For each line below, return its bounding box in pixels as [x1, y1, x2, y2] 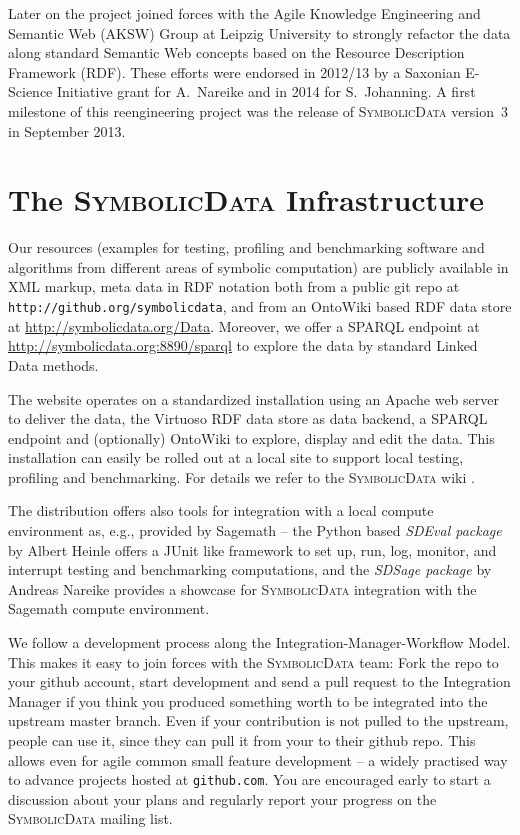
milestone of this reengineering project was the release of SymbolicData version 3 [8, 100, 509, 121]
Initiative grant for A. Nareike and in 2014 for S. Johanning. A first [56, 81, 476, 102]
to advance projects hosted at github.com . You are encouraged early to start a [8, 769, 491, 790]
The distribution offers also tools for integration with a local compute [8, 500, 434, 521]
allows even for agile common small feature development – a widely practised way [8, 749, 508, 770]
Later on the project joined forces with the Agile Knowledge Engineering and [8, 3, 481, 23]
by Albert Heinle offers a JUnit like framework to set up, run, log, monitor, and [8, 539, 497, 560]
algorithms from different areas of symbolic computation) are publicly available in [8, 256, 509, 277]
